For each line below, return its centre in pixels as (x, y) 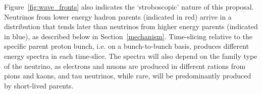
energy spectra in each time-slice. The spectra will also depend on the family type (131, 56)
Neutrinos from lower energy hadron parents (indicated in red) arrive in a (118, 16)
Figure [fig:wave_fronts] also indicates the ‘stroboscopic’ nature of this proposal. (129, 7)
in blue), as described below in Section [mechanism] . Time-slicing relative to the (128, 36)
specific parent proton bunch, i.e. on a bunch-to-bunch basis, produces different (127, 46)
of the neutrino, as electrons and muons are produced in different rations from (125, 66)
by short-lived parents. (39, 85)
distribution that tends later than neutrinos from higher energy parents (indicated (131, 26)
